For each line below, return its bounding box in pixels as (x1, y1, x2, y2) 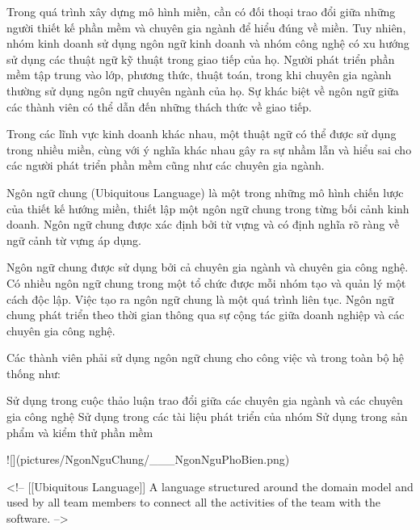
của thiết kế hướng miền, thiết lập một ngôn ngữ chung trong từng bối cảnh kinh (6, 200, 409, 217)
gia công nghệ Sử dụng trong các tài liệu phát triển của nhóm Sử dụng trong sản (6, 408, 408, 425)
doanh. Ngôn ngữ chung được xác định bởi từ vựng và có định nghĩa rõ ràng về (6, 216, 400, 233)
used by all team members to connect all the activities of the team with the (6, 494, 380, 511)
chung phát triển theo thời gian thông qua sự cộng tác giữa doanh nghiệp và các (6, 306, 405, 323)
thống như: (6, 364, 61, 381)
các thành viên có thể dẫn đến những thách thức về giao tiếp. (6, 98, 313, 115)
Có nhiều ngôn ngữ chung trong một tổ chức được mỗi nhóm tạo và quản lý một (6, 274, 406, 291)
